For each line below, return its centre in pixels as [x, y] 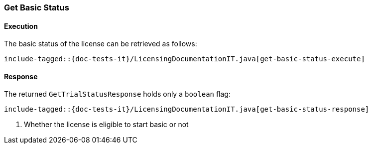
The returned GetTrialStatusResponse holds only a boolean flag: [117, 94]
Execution [21, 26]
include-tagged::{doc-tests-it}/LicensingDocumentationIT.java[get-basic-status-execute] [185, 59]
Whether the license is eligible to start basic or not [106, 125]
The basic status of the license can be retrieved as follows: [101, 44]
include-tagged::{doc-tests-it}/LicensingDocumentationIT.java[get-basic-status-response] [187, 109]
